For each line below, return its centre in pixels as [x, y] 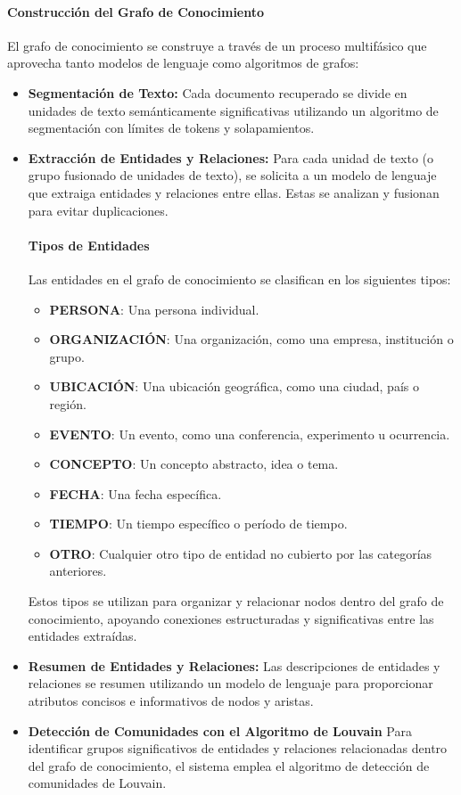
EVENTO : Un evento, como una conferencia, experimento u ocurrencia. [250, 434]
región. [68, 403]
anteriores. [78, 571]
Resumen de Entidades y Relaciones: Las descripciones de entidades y [234, 665]
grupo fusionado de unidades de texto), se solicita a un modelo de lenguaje [232, 175]
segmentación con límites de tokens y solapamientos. [171, 128]
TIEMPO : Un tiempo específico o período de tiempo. [198, 524]
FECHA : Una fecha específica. [136, 493]
